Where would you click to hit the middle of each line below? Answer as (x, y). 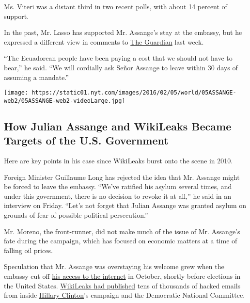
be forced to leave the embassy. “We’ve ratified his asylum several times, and (118, 186)
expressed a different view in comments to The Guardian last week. (104, 41)
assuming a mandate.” (36, 77)
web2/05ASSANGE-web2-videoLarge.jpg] (65, 101)
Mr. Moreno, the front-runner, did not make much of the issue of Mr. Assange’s (122, 231)
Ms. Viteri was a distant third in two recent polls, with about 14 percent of (116, 6)
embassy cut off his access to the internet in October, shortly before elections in (122, 276)
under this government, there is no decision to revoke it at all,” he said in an (118, 196)
